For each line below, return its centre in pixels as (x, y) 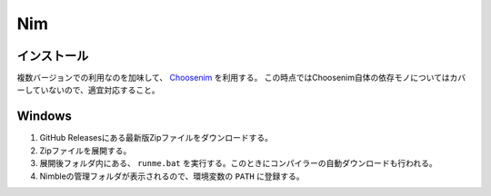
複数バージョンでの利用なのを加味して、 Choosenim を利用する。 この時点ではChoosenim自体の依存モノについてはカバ (241, 78)
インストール (53, 56)
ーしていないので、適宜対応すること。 (89, 90)
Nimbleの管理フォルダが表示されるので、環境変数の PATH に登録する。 (172, 176)
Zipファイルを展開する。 (85, 151)
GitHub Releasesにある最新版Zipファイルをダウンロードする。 (156, 138)
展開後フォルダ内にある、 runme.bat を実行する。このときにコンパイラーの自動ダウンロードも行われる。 (239, 163)
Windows (44, 117)
